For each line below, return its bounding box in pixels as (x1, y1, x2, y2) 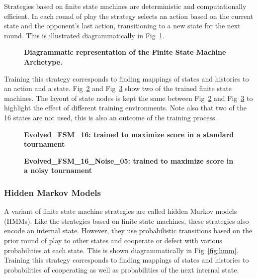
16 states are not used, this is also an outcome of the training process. (4, 112, 217, 122)
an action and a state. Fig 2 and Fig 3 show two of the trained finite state (4, 83, 232, 93)
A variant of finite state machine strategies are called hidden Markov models (4, 206, 237, 216)
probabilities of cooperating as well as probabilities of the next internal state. (4, 264, 239, 275)
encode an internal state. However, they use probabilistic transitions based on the (4, 225, 253, 236)
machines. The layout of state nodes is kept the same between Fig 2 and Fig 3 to (4, 93, 253, 103)
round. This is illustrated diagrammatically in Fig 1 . (4, 30, 165, 40)
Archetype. (24, 56, 63, 67)
